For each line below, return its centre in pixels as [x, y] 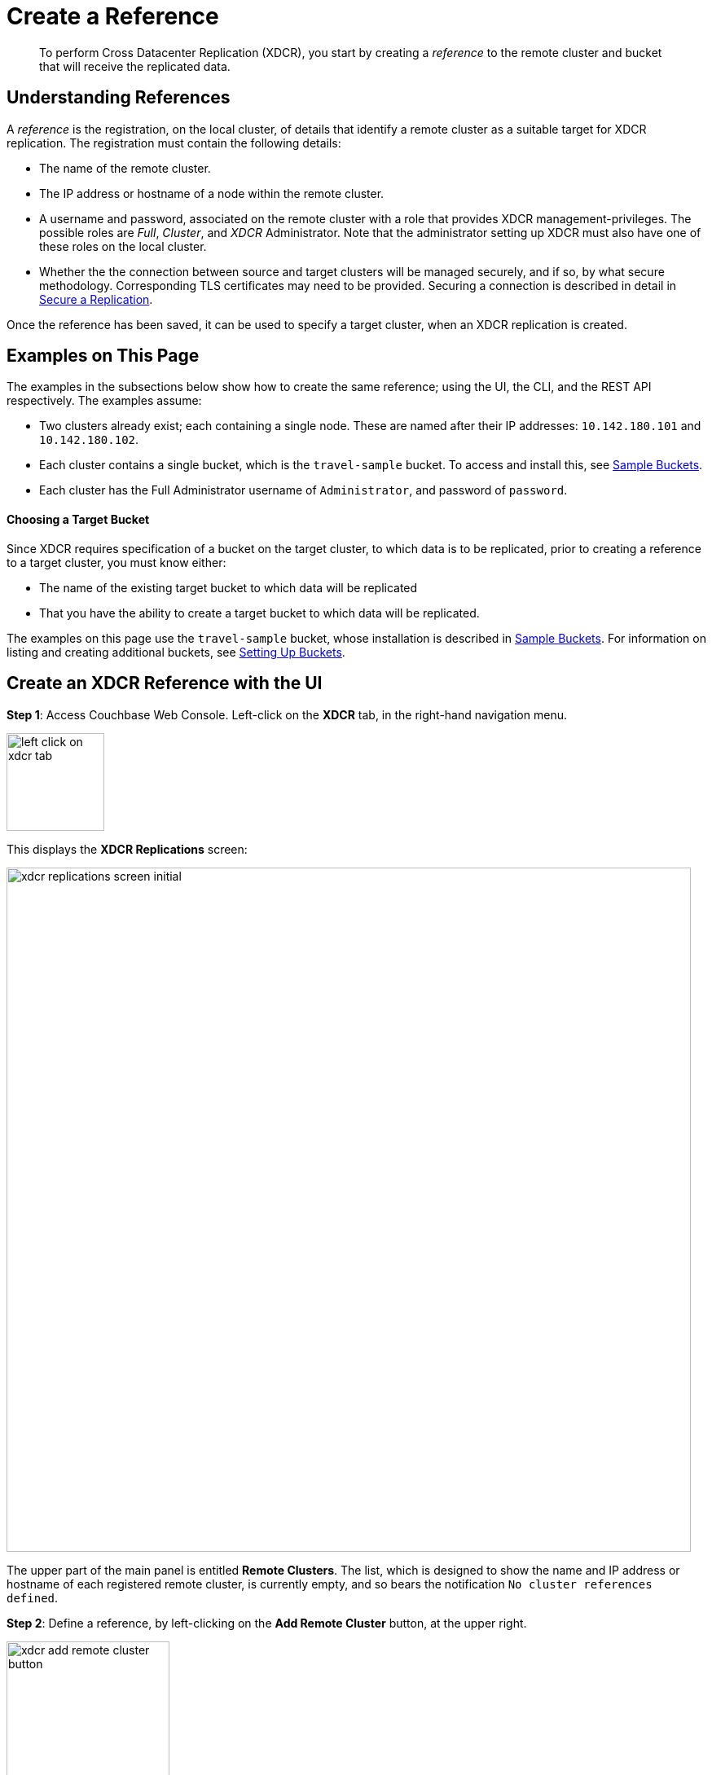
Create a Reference [113, 16]
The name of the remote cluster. [125, 168]
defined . [33, 1597]
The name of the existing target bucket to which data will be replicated [229, 587]
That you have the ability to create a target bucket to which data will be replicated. [259, 613]
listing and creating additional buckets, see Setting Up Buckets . [176, 652]
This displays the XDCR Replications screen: [127, 849]
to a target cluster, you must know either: [116, 562]
